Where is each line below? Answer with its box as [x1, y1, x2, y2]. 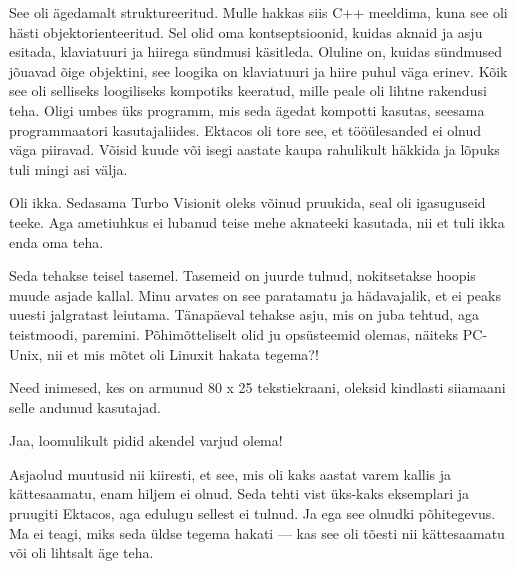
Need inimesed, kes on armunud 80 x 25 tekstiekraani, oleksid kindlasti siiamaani [9, 377, 506, 398]
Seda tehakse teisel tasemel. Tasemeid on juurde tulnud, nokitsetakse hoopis [9, 265, 476, 286]
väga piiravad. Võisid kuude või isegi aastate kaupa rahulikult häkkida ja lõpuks [9, 139, 500, 160]
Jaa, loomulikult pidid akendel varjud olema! [9, 430, 283, 451]
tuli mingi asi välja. [9, 158, 128, 179]
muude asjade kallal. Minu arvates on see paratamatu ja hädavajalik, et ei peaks [9, 284, 501, 305]
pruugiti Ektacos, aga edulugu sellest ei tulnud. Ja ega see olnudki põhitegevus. [9, 503, 496, 524]
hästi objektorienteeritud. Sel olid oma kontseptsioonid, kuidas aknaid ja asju [9, 21, 483, 42]
